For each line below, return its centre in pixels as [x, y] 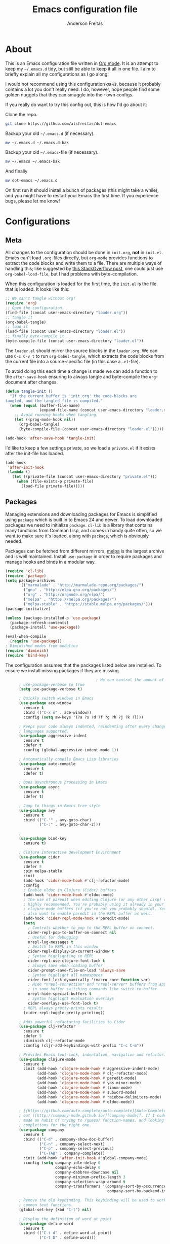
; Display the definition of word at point [65, 1219]
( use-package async [39, 787]
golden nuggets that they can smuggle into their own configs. [69, 94]
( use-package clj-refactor [47, 1027]
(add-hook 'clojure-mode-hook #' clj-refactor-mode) [93, 1074]
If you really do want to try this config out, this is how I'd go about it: [76, 105]
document [16, 382]
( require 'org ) [21, 303]
